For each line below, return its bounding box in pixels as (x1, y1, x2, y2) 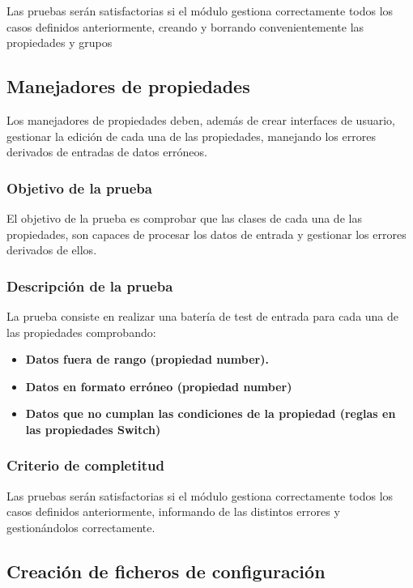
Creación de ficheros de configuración (6, 558, 326, 583)
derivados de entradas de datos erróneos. (6, 143, 207, 160)
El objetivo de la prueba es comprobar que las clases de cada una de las (6, 209, 362, 226)
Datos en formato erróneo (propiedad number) (25, 377, 292, 394)
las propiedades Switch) (25, 420, 161, 437)
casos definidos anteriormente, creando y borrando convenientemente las (6, 18, 364, 35)
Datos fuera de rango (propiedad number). (25, 351, 269, 368)
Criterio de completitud (6, 455, 164, 475)
